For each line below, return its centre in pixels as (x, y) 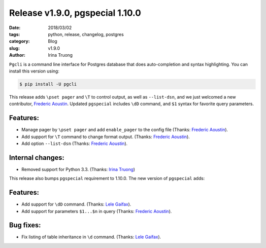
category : (19, 41)
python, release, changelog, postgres (86, 34)
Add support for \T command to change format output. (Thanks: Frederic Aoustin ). (105, 137)
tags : (15, 34)
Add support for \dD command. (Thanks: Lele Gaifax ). (76, 204)
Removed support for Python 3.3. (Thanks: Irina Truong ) (78, 169)
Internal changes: (37, 158)
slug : (14, 48)
